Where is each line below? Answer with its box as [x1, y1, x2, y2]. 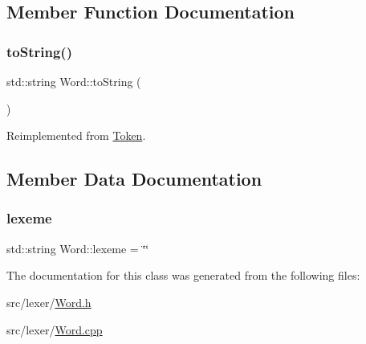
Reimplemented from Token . [6, 127, 146, 144]
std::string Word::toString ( [6, 73, 141, 89]
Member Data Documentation [6, 166, 262, 191]
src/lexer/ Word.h [6, 293, 91, 310]
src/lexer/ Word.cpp [6, 321, 103, 338]
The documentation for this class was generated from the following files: [6, 267, 360, 284]
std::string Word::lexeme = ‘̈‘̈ [6, 240, 149, 256]
